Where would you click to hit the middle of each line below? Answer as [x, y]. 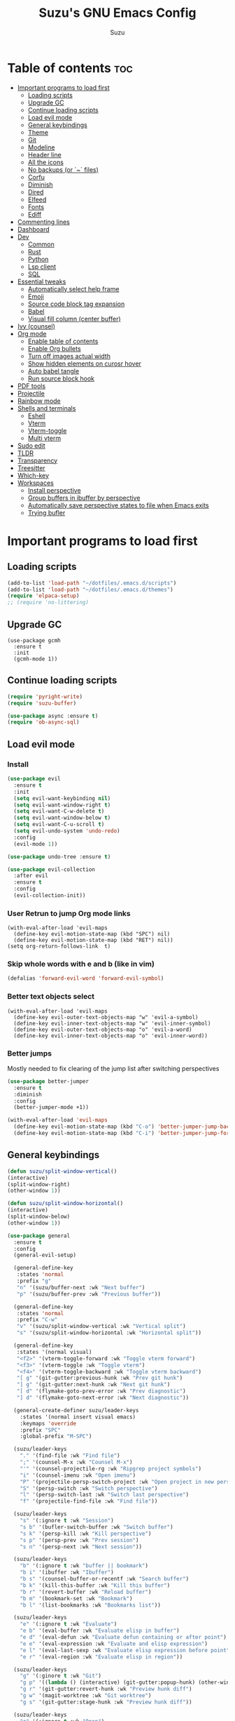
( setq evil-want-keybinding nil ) [62, 798]
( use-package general [39, 1236]
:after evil [31, 876]
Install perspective [55, 490]
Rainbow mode [39, 401]
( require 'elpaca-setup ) [43, 596]
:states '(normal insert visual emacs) [78, 1417]
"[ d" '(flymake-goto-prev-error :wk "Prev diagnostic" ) [101, 1391]
